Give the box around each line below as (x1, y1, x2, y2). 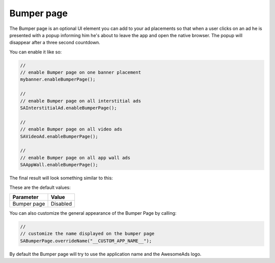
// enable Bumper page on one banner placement (20, 70, 141, 76)
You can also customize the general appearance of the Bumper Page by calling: (9, 210, 177, 216)
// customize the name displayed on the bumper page (20, 231, 155, 237)
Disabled (50, 200, 72, 207)
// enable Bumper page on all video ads (20, 126, 122, 132)
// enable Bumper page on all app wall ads (20, 155, 131, 160)
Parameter (12, 193, 39, 201)
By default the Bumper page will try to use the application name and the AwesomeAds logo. (9, 251, 202, 257)
